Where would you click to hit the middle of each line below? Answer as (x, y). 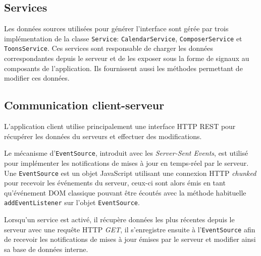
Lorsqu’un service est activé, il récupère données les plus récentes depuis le (119, 219)
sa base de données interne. (46, 249)
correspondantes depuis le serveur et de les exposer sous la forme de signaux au (127, 58)
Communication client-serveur (84, 105)
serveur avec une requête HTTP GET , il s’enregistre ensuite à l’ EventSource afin (130, 229)
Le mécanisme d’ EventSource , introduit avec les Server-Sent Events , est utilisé (126, 153)
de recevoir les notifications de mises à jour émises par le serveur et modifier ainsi (130, 239)
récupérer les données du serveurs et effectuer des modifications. (103, 136)
